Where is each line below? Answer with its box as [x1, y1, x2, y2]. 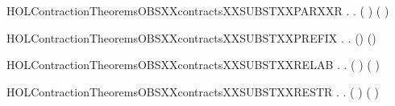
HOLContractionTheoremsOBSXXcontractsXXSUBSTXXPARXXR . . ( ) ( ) [6, 2, 389, 18]
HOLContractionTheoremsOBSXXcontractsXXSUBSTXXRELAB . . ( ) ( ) [6, 56, 380, 73]
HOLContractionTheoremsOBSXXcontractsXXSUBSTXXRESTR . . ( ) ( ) [6, 83, 379, 100]
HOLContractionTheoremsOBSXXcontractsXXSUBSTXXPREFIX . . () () [6, 29, 376, 46]
